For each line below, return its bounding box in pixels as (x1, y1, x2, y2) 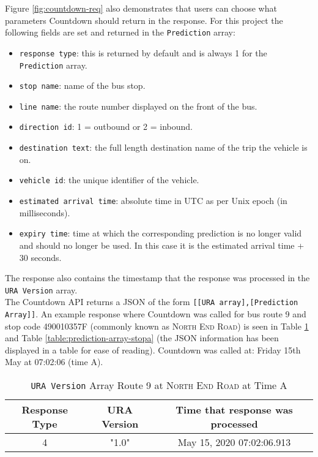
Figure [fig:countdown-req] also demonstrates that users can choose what (5, 2, 277, 14)
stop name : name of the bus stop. (19, 79, 146, 92)
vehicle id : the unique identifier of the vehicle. (19, 173, 199, 186)
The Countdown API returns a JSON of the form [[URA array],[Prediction (5, 295, 298, 308)
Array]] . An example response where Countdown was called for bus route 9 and (5, 308, 306, 320)
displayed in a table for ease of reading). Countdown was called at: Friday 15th (5, 343, 301, 356)
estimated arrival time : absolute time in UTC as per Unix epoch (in (19, 194, 287, 207)
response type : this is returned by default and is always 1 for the (19, 46, 267, 59)
